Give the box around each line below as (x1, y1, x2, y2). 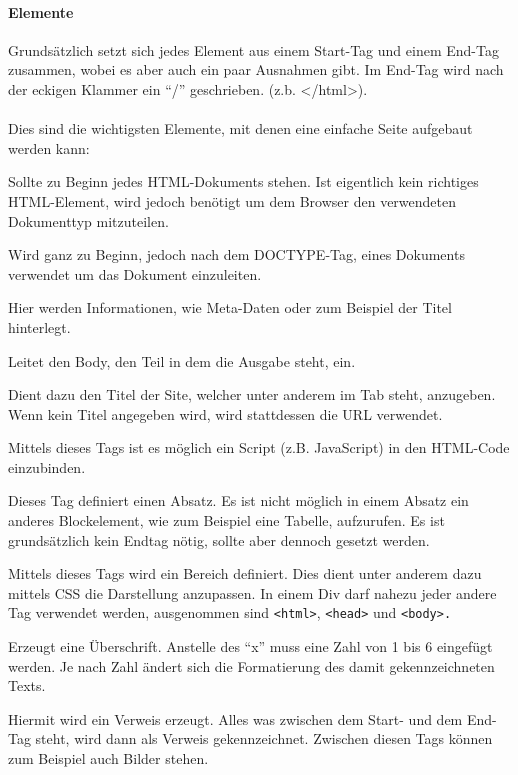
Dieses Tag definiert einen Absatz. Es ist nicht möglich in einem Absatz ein (8, 490, 469, 511)
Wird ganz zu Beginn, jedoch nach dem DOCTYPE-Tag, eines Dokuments (8, 244, 465, 265)
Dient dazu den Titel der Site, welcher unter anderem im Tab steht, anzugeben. (8, 384, 496, 405)
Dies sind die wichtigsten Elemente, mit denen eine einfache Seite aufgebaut (8, 118, 473, 139)
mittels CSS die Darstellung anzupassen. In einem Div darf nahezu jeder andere (8, 582, 497, 603)
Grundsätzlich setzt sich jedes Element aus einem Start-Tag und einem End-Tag (8, 39, 499, 60)
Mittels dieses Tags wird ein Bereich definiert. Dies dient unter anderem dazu (8, 563, 482, 584)
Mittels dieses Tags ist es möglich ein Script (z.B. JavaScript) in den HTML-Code (8, 437, 510, 458)
